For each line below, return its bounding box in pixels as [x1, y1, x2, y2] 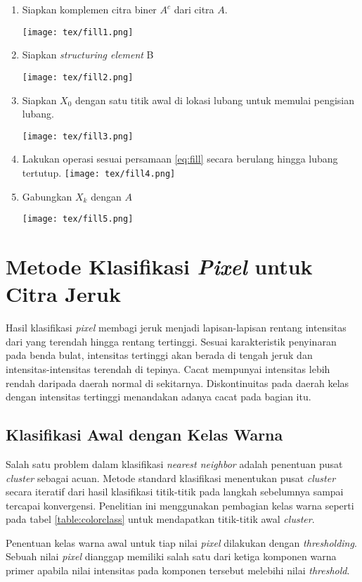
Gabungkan [22, 189, 72, 203]
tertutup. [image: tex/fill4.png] [22, 165, 176, 179]
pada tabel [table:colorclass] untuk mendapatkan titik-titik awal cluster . [6, 512, 315, 526]
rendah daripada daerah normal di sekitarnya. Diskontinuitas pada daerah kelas [6, 375, 349, 390]
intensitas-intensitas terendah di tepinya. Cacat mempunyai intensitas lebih [6, 361, 330, 376]
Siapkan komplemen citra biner [22, 2, 157, 16]
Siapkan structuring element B [22, 47, 154, 62]
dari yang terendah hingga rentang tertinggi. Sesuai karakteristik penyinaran [6, 334, 337, 348]
